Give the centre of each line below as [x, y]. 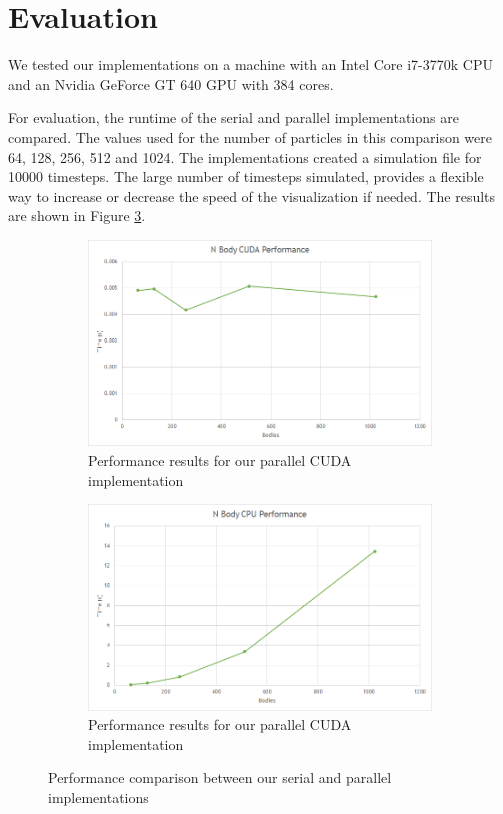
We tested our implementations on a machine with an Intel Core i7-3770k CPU [250, 64]
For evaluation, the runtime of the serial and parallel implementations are [233, 117]
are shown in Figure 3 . [77, 215]
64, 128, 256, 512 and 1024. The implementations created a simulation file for [245, 156]
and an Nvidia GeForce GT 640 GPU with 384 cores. [171, 83]
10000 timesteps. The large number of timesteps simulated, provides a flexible [246, 176]
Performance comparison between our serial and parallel [220, 777]
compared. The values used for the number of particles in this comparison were [250, 136]
